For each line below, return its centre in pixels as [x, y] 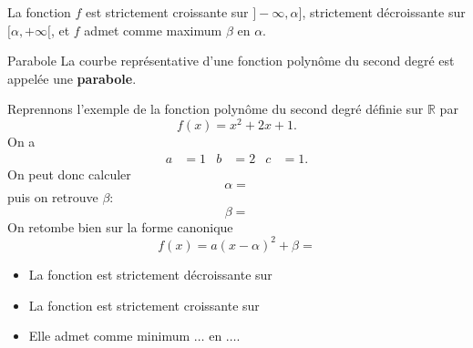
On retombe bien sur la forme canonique [120, 226]
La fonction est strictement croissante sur [144, 305]
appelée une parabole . [72, 78]
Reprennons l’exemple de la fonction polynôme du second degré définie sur [216, 109]
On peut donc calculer [69, 174]
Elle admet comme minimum [109, 336]
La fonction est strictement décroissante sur [150, 274]
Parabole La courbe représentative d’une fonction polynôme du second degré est [231, 61]
